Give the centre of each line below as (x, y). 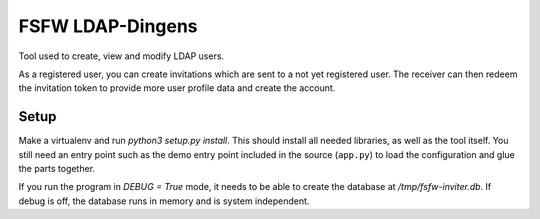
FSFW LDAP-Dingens (108, 26)
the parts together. (56, 169)
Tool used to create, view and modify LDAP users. (121, 56)
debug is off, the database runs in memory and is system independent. (164, 201)
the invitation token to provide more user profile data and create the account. (177, 88)
